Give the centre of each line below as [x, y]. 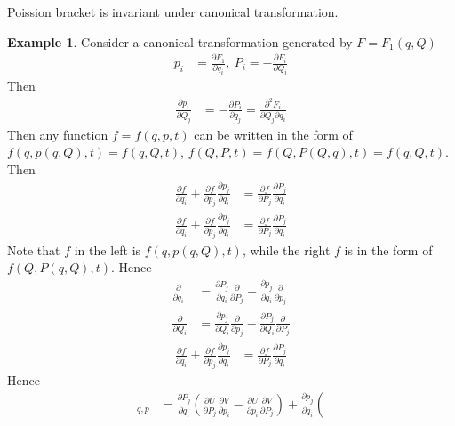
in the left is [108, 249]
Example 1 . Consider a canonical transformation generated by [180, 41]
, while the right [286, 249]
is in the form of [388, 249]
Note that [34, 249]
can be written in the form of [273, 134]
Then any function [58, 134]
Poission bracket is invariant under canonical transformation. [173, 12]
